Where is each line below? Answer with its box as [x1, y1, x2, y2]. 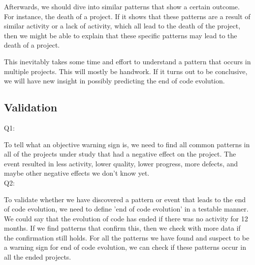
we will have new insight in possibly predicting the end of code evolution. [4, 76, 225, 86]
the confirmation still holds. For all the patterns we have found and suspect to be [4, 232, 250, 242]
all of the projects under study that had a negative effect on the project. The [4, 149, 236, 159]
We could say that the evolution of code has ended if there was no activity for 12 [4, 213, 248, 223]
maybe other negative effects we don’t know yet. [4, 168, 150, 178]
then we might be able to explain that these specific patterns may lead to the [4, 30, 237, 40]
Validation [4, 100, 58, 115]
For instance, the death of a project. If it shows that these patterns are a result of [4, 11, 251, 21]
